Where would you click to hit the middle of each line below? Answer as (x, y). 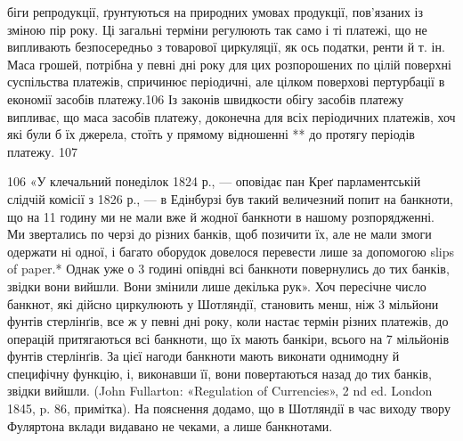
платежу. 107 (42, 151)
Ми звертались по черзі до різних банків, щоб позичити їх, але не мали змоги (219, 234)
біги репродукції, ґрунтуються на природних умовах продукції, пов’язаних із (215, 12)
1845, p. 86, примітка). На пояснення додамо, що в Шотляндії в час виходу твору (229, 408)
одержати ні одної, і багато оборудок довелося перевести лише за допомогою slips (231, 251)
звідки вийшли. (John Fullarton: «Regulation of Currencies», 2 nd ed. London (220, 391)
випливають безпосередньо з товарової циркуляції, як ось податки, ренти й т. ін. (226, 47)
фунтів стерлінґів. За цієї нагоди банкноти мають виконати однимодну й (203, 356)
